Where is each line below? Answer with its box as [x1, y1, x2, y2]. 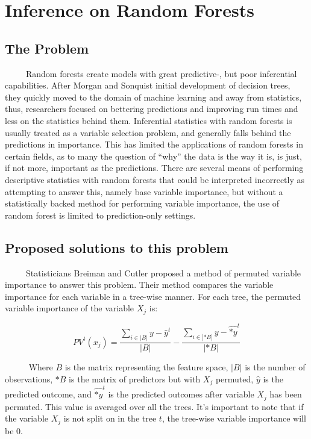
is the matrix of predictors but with [69, 372, 201, 385]
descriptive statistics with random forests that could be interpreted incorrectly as [5, 173, 305, 185]
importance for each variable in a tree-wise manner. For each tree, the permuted [5, 290, 301, 302]
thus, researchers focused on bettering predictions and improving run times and [5, 102, 298, 115]
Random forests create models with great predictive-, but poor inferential [25, 67, 297, 79]
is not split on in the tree [63, 412, 157, 425]
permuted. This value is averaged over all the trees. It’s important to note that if [5, 400, 304, 413]
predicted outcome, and [5, 388, 92, 400]
